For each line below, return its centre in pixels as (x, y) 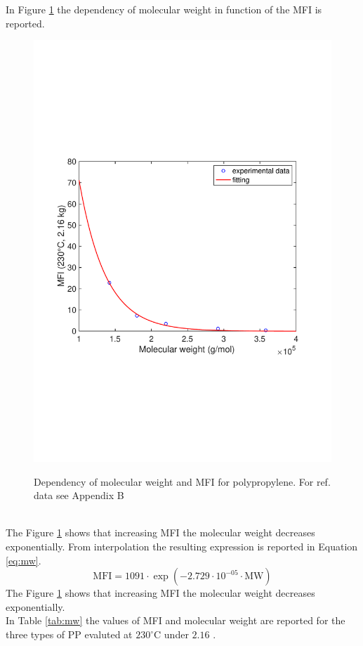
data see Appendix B (79, 495)
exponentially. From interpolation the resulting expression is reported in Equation (182, 547)
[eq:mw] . (24, 560)
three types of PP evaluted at (69, 634)
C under (171, 634)
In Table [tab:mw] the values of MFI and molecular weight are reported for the (176, 620)
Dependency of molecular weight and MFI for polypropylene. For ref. (182, 481)
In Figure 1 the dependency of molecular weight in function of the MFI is (164, 9)
